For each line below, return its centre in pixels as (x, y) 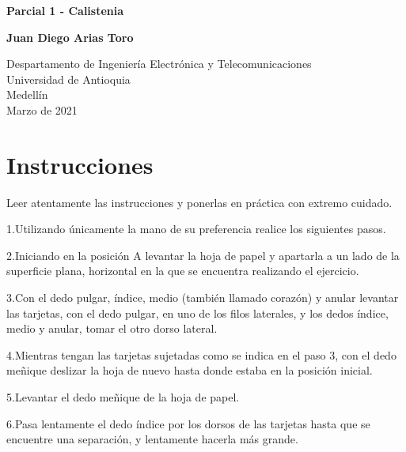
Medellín (27, 94)
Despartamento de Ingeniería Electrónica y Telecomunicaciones (159, 64)
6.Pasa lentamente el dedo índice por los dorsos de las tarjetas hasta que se (188, 423)
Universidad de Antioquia (68, 79)
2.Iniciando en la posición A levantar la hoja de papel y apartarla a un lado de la (203, 255)
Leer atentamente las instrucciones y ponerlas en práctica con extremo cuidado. (199, 202)
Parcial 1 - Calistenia (65, 10)
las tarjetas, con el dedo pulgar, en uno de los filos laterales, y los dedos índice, (197, 313)
